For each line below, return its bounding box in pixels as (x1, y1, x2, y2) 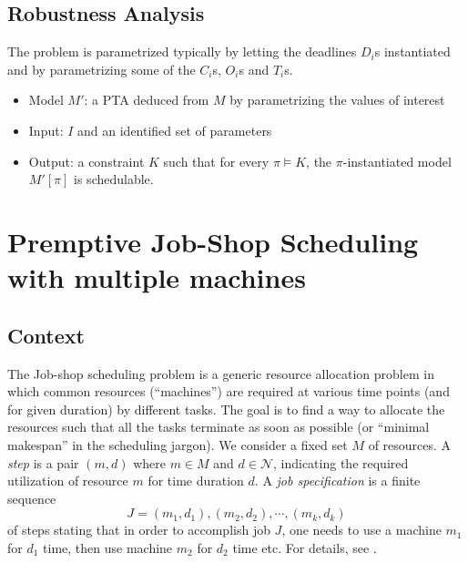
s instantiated (374, 42, 451, 61)
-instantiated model (342, 151, 452, 170)
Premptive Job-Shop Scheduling (7, 222, 419, 260)
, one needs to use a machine (281, 520, 442, 539)
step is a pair (7, 453, 79, 472)
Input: (28, 120, 64, 139)
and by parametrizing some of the (7, 59, 196, 78)
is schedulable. (74, 169, 154, 189)
